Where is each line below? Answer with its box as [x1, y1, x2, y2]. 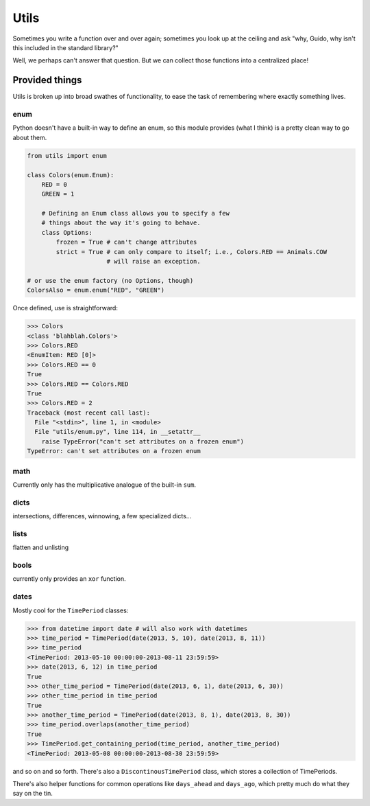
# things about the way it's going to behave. [41, 219, 201, 227]
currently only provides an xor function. [12, 575, 126, 583]
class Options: [41, 229, 92, 236]
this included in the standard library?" [12, 43, 119, 51]
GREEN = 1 [41, 190, 75, 198]
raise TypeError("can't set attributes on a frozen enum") [41, 437, 245, 446]
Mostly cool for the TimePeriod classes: [12, 606, 129, 614]
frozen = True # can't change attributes [56, 238, 197, 246]
